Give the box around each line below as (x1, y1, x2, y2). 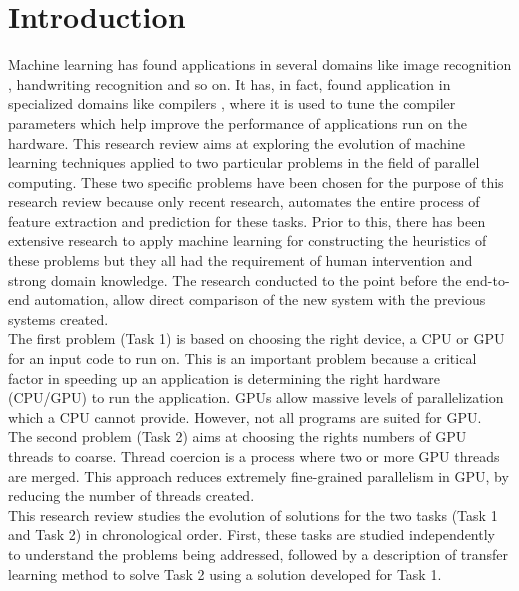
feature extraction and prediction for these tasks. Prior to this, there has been (8, 210, 486, 231)
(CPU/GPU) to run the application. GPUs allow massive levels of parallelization (8, 387, 504, 408)
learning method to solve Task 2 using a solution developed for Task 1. (8, 563, 442, 584)
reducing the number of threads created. (8, 485, 255, 506)
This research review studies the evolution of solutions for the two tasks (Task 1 (8, 504, 498, 525)
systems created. (8, 308, 109, 329)
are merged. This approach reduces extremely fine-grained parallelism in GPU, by (8, 465, 509, 486)
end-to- (466, 269, 510, 290)
